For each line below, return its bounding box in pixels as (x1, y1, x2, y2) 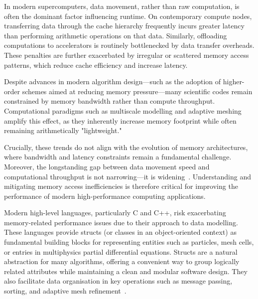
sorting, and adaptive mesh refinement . (4, 286, 127, 296)
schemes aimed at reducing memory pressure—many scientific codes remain (22, 86, 253, 96)
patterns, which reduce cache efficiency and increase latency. (4, 59, 188, 70)
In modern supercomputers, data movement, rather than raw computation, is (4, 1, 240, 11)
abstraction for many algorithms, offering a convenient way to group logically (4, 256, 240, 267)
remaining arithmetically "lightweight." (4, 125, 122, 136)
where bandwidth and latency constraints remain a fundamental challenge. (4, 151, 232, 162)
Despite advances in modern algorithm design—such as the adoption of (4, 76, 221, 87)
